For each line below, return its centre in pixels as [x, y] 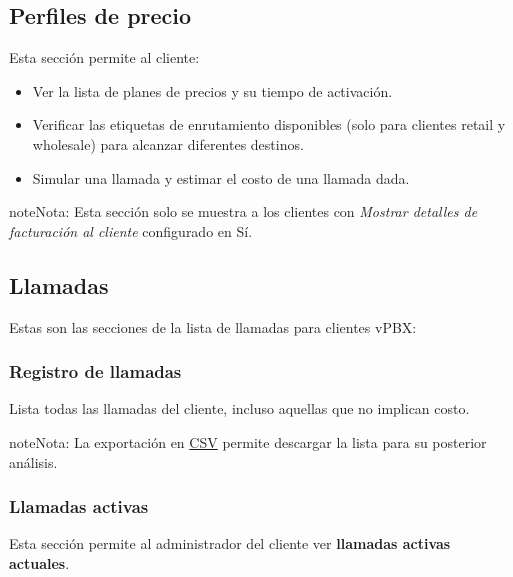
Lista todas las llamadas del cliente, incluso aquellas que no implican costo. [239, 408]
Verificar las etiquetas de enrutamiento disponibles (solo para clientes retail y [269, 124]
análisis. [33, 461]
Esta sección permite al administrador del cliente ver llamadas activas [230, 543]
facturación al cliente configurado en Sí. [131, 230]
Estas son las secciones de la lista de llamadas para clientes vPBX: [213, 326]
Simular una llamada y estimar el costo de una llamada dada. [221, 177]
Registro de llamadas [95, 371]
